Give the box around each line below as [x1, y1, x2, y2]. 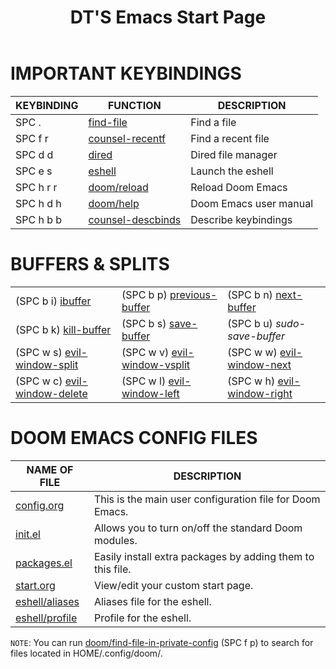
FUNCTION [107, 98, 162, 112]
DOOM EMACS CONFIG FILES [10, 427, 258, 450]
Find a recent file [190, 131, 270, 145]
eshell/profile [15, 611, 78, 625]
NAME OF [26, 462, 74, 476]
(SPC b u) [227, 316, 273, 330]
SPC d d [15, 147, 54, 161]
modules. [93, 533, 138, 547]
